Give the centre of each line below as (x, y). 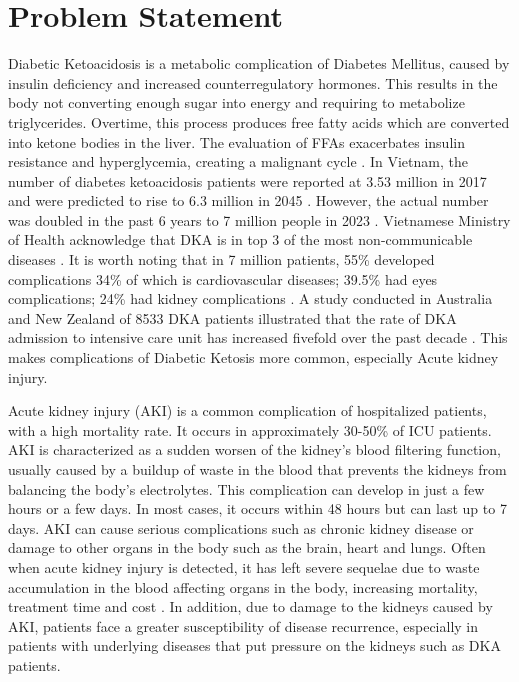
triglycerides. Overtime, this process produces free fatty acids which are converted (259, 121)
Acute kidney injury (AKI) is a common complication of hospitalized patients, (247, 410)
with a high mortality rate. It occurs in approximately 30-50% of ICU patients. (250, 429)
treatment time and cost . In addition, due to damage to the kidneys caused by (250, 606)
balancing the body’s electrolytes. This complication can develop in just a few (246, 488)
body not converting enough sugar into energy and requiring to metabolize (236, 102)
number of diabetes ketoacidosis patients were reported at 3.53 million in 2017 (247, 180)
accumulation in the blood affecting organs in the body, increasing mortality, (243, 586)
